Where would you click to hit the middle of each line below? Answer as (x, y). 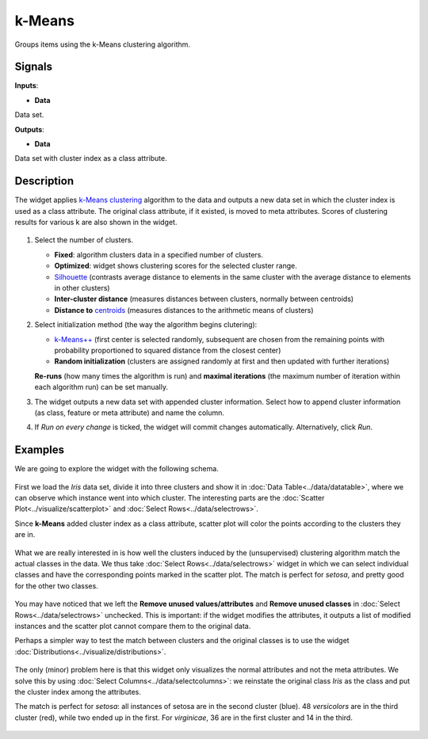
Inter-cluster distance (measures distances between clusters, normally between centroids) (204, 299)
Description (44, 181)
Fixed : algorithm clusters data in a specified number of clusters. (159, 254)
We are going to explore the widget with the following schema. (117, 469)
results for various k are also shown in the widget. (96, 223)
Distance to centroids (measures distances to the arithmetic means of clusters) (184, 310)
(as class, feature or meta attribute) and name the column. (130, 413)
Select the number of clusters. (84, 240)
